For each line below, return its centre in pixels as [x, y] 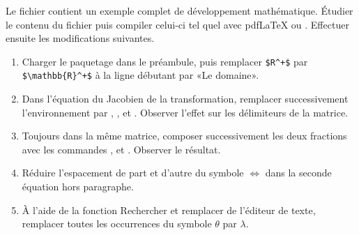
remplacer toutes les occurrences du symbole [117, 223]
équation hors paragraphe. [78, 187]
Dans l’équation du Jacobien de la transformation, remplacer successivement [185, 99]
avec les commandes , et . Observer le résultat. [121, 149]
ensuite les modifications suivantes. [80, 38]
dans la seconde [298, 173]
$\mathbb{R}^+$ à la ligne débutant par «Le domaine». [140, 75]
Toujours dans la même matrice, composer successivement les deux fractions [184, 136]
